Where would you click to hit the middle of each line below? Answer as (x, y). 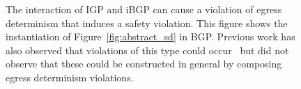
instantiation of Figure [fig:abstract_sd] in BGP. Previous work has (150, 37)
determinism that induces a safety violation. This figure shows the (147, 23)
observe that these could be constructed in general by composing (144, 64)
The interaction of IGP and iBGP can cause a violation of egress (144, 9)
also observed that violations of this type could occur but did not (147, 50)
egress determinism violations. (70, 77)
